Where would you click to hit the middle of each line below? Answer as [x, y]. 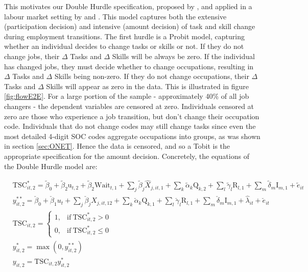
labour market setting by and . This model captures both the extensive [115, 16]
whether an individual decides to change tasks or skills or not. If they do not [124, 46]
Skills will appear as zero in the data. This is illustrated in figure [148, 86]
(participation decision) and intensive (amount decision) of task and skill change [130, 26]
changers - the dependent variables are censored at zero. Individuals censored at [129, 106]
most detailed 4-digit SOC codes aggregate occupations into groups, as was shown [132, 136]
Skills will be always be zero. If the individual [183, 56]
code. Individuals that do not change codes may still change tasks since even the [130, 126]
